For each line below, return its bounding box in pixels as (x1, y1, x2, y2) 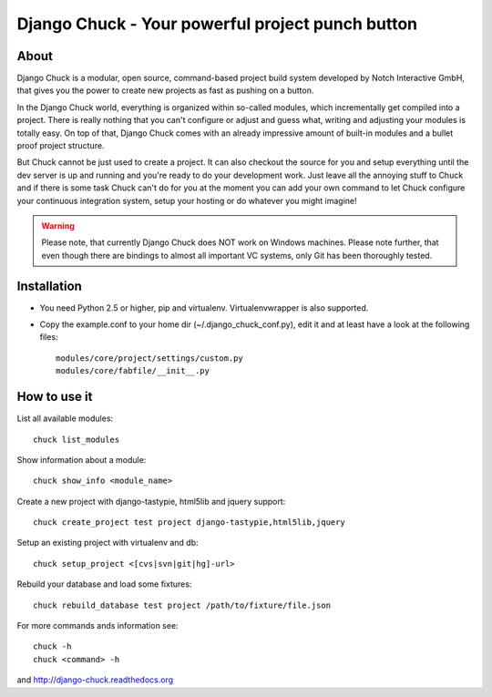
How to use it (16, 389, 93, 405)
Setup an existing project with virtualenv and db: (16, 538, 200, 548)
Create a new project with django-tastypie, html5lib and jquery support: (16, 496, 286, 507)
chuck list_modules (33, 434, 120, 445)
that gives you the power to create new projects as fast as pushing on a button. (16, 85, 314, 96)
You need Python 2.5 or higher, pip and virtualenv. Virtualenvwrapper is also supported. (39, 302, 369, 313)
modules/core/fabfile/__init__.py (56, 365, 210, 376)
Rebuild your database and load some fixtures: (16, 579, 192, 589)
